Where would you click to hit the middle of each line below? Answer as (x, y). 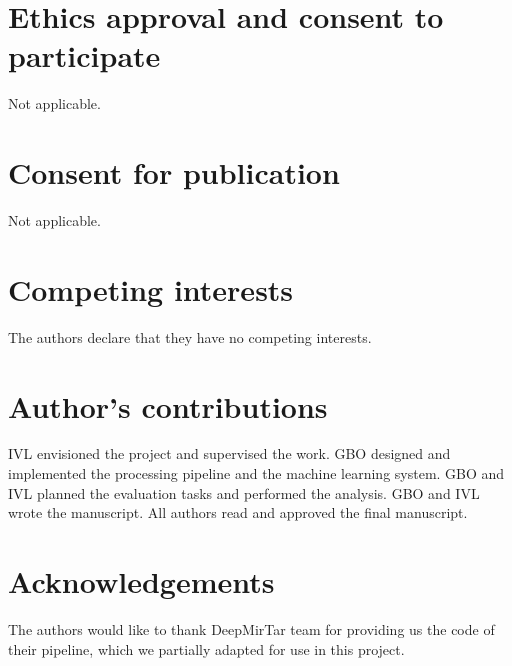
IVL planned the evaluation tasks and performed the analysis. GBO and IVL (244, 492)
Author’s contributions (168, 405)
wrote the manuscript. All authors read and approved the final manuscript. (238, 512)
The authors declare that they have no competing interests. (190, 336)
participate (84, 55)
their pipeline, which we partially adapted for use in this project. (206, 648)
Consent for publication (174, 172)
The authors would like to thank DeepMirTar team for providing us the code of (251, 628)
